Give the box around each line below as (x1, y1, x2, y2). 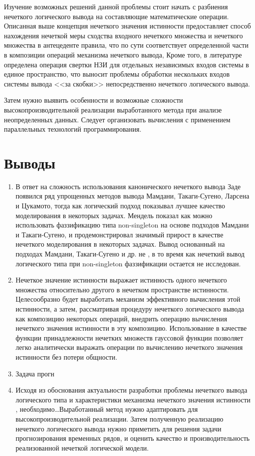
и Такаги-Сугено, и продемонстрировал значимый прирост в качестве (15, 229, 224, 239)
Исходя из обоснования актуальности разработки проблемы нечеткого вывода (15, 385, 248, 395)
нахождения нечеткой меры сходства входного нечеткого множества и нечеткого (4, 30, 243, 40)
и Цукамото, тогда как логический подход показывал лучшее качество (15, 200, 226, 211)
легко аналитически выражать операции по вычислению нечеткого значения (15, 342, 243, 352)
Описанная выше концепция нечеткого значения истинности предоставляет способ (4, 21, 251, 31)
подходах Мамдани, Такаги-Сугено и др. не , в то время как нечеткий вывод (15, 249, 245, 258)
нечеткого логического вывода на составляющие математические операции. (4, 11, 229, 21)
